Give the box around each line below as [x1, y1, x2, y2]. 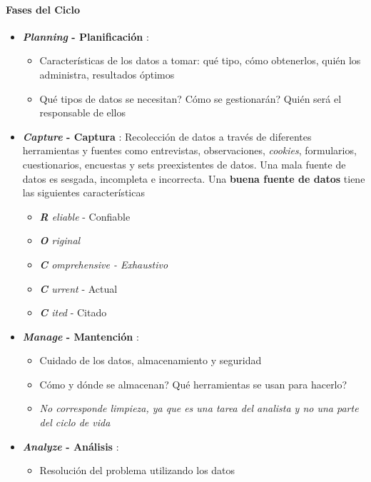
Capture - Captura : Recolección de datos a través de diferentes [22, 129, 312, 144]
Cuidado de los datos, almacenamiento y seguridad [39, 353, 262, 368]
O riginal [39, 233, 81, 248]
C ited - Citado [39, 305, 107, 320]
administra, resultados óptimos [39, 66, 175, 81]
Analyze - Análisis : [22, 438, 119, 453]
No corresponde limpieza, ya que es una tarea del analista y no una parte [39, 401, 359, 416]
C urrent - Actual [39, 281, 118, 296]
